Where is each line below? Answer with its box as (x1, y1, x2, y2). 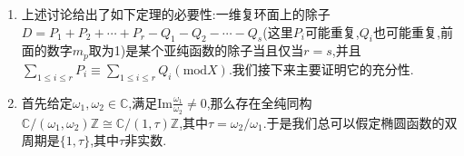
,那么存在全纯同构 (206, 93, 312, 112)
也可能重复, (373, 22, 440, 41)
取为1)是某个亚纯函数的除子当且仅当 (88, 41, 304, 60)
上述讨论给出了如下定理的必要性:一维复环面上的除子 (21, 5, 331, 23)
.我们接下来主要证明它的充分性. (228, 59, 414, 78)
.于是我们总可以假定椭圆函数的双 (262, 112, 458, 132)
